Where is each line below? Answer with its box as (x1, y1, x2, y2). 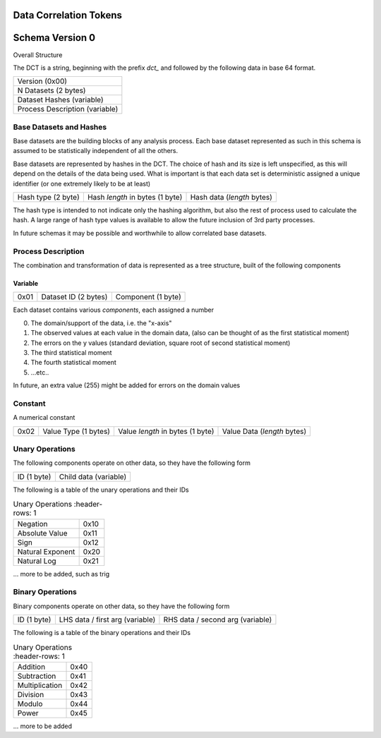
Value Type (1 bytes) (42, 426, 111, 436)
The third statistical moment (30, 348, 112, 356)
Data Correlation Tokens (13, 9, 123, 21)
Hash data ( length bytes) (190, 193, 273, 202)
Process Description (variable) (17, 104, 119, 114)
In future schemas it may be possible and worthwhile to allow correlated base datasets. (13, 229, 267, 237)
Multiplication (17, 680, 63, 690)
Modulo (17, 698, 43, 708)
